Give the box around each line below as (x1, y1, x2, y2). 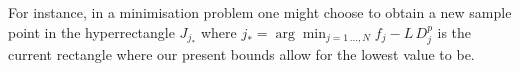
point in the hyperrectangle (8, 21, 175, 42)
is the (437, 21, 472, 42)
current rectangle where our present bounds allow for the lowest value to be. (8, 44, 475, 65)
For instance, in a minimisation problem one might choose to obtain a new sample (8, 2, 512, 22)
